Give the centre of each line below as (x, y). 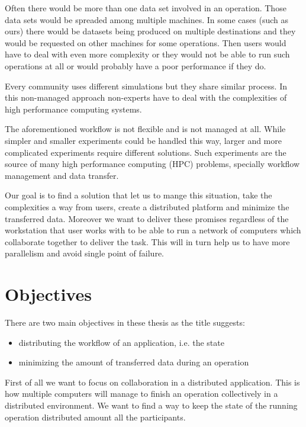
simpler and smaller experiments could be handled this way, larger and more (143, 140)
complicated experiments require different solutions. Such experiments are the (146, 152)
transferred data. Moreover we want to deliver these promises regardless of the (147, 218)
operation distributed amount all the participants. (95, 417)
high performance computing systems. (73, 109)
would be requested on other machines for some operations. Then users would (146, 42)
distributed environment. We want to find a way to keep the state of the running (151, 405)
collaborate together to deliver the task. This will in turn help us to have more (147, 241)
